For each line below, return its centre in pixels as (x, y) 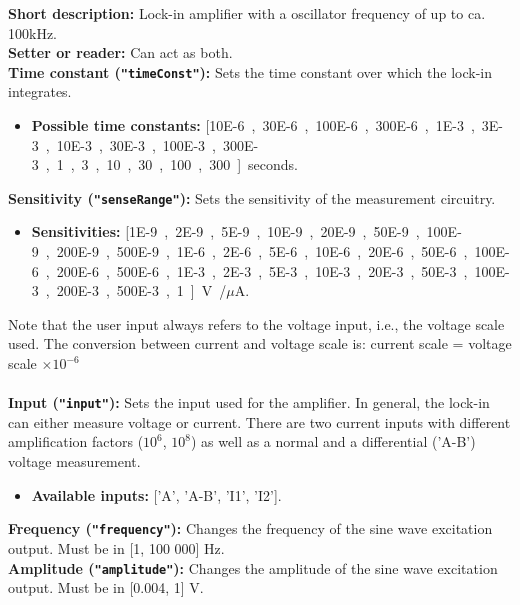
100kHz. (32, 32)
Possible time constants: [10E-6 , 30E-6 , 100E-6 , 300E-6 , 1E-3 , (253, 125)
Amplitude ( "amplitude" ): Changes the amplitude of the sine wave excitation (253, 567)
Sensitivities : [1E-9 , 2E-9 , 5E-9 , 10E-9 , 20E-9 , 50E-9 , (225, 231)
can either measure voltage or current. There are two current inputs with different (259, 421)
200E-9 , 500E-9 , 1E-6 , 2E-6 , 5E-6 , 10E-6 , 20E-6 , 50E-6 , (262, 251)
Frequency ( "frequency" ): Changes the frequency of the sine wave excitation (250, 528)
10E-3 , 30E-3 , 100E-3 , (136, 144)
